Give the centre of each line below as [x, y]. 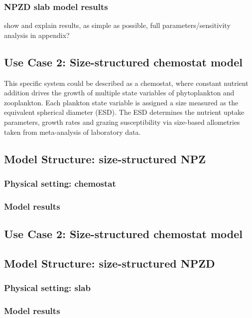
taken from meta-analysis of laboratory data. [72, 132]
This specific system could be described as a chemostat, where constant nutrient [126, 83]
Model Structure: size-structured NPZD [110, 263]
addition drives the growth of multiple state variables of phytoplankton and [119, 93]
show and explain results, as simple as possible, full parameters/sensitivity [117, 25]
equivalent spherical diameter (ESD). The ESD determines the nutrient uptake [124, 112]
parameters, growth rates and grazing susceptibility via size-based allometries [122, 122]
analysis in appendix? [37, 35]
